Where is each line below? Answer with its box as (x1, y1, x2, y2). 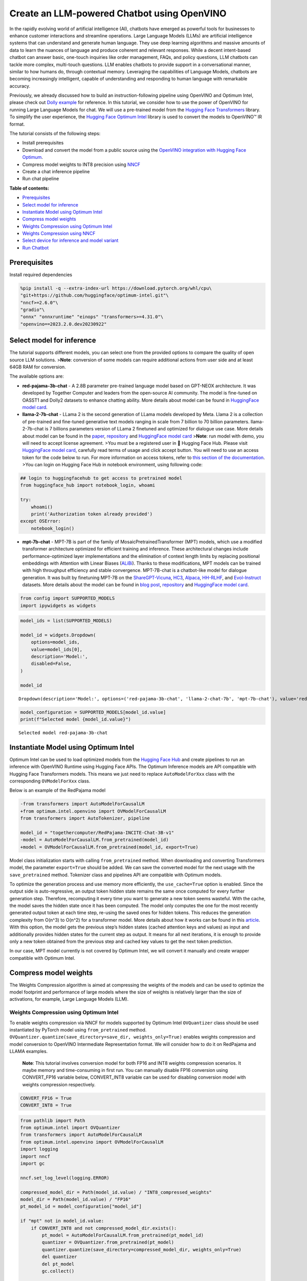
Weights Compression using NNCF (22, 231, 96, 237)
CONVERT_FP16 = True (20, 1095, 72, 1101)
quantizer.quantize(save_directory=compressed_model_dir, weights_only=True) (41, 1247, 242, 1252)
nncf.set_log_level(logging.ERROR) (20, 1175, 109, 1181)
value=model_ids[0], (31, 646, 83, 652)
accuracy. (9, 82, 31, 89)
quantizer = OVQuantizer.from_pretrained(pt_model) (41, 1239, 174, 1245)
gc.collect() (41, 1268, 75, 1274)
